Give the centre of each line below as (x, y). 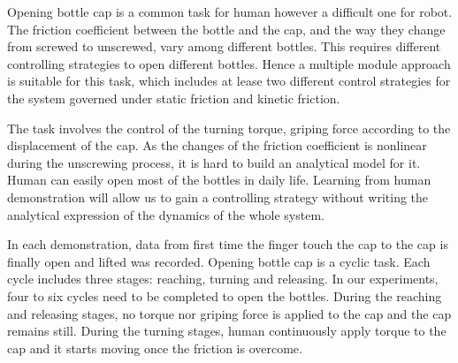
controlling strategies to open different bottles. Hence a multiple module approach (229, 63)
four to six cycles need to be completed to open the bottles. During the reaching (225, 295)
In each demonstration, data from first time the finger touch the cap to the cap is (228, 244)
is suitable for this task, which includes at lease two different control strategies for (229, 81)
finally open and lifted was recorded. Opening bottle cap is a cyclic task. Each (219, 261)
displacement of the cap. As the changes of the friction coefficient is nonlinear (217, 145)
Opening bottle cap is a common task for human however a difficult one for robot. (230, 11)
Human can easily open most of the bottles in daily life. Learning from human (219, 180)
